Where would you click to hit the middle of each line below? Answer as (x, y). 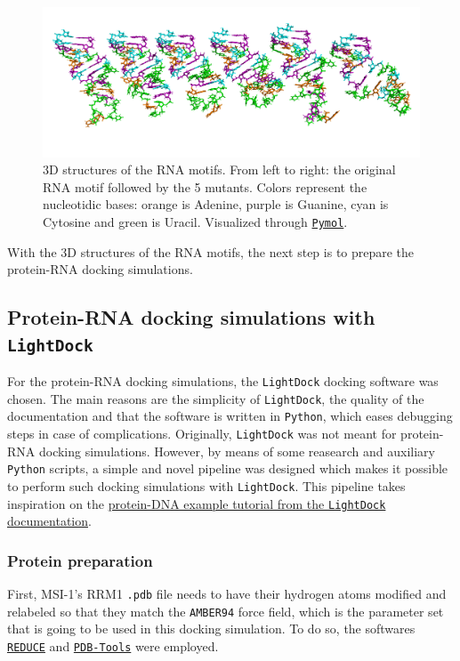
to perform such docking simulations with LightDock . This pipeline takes (206, 485)
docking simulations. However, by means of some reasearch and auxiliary (237, 451)
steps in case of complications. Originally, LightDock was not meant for (202, 434)
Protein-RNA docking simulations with (191, 317)
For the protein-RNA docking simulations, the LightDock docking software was (223, 381)
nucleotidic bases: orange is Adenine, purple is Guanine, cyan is (216, 204)
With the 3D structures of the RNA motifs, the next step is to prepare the (211, 251)
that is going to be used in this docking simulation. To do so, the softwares (211, 629)
